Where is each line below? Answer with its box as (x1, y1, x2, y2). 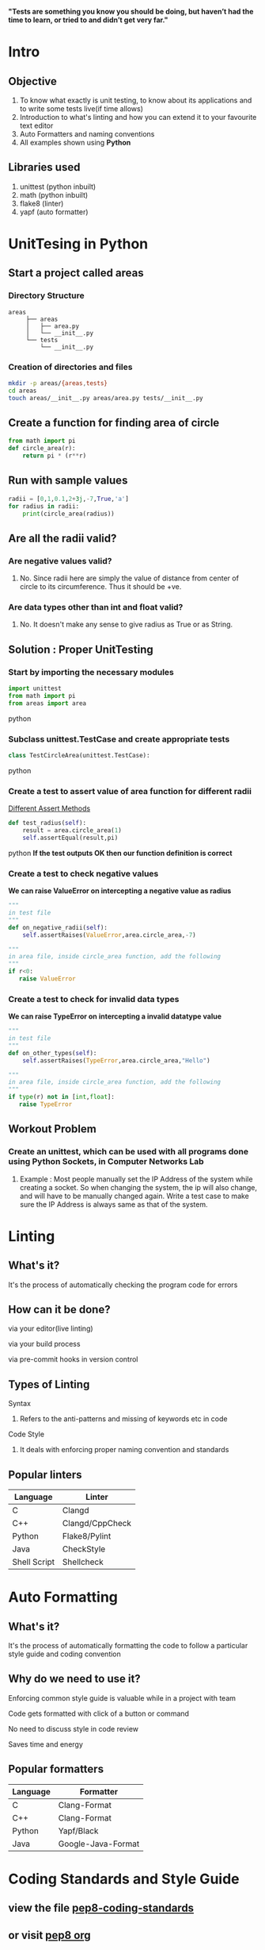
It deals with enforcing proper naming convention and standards (19, 1445, 229, 1455)
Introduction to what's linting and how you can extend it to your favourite (19, 113, 257, 121)
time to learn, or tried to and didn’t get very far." (8, 15, 168, 25)
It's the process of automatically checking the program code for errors (8, 1280, 238, 1289)
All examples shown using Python (19, 138, 131, 147)
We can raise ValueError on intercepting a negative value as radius (8, 886, 232, 896)
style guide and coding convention (8, 1649, 121, 1659)
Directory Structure (8, 290, 85, 301)
